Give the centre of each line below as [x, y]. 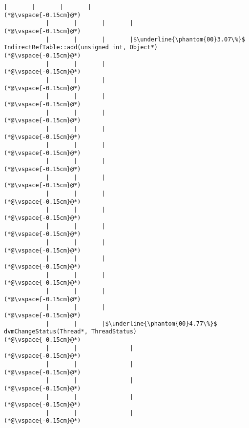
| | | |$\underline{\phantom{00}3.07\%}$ [145, 39]
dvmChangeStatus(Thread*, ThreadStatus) [71, 332]
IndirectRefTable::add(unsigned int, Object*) [81, 48]
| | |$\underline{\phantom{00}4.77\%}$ [131, 323]
